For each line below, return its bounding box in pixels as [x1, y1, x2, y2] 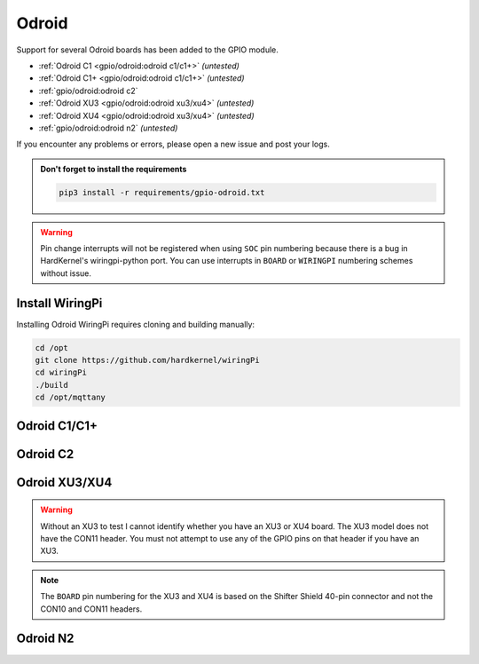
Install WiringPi [16, 296, 103, 311]
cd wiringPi [35, 368, 88, 377]
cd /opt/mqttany [35, 392, 106, 403]
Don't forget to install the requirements [40, 163, 187, 174]
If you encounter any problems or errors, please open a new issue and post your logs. [16, 138, 330, 150]
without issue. [40, 267, 92, 279]
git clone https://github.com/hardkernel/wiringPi [35, 355, 261, 366]
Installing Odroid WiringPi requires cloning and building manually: [16, 319, 255, 329]
